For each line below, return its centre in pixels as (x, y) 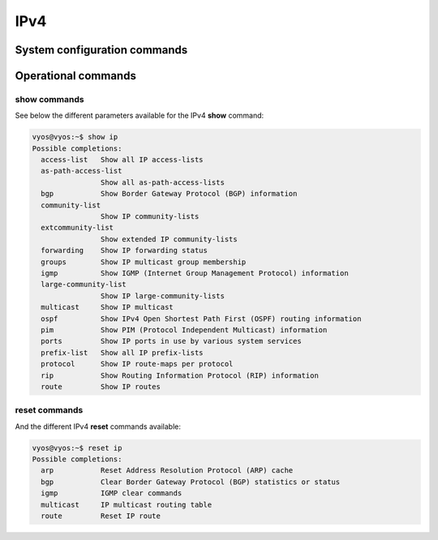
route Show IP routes (101, 386)
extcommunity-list (77, 228)
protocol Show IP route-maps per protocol (137, 364)
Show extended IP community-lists (169, 239)
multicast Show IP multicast (107, 307)
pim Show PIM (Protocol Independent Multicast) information (184, 330)
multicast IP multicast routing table (127, 504)
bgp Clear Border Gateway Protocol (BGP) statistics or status (191, 482)
